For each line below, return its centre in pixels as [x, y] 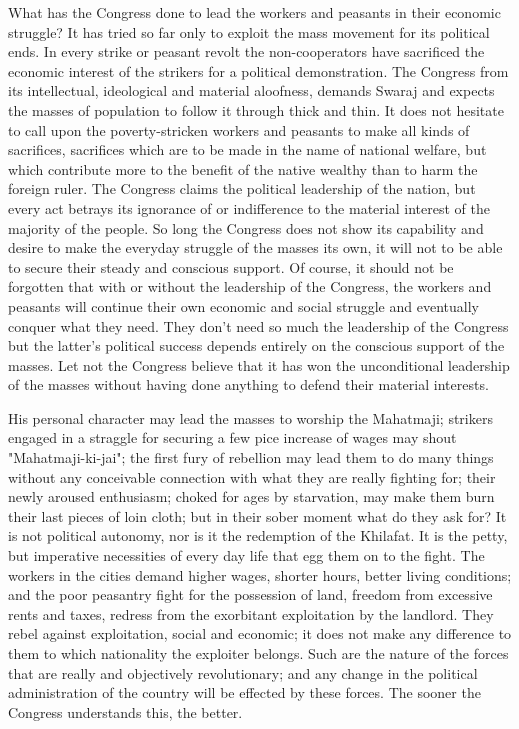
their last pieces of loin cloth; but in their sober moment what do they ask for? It [257, 515]
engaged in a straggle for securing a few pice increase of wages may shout [232, 437]
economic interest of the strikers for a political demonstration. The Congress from [258, 70]
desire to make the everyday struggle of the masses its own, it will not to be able [255, 247]
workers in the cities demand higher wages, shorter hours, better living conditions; [260, 574]
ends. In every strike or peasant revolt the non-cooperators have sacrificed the [246, 51]
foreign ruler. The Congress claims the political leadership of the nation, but [242, 188]
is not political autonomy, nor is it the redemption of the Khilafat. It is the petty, [258, 535]
